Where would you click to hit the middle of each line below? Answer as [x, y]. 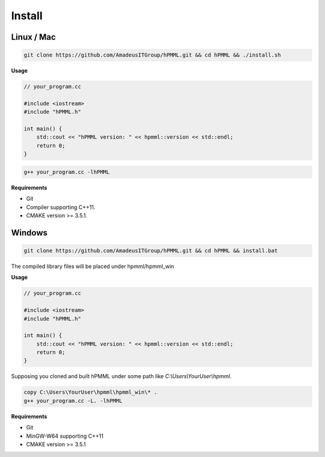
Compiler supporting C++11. [61, 207]
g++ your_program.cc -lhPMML [67, 172]
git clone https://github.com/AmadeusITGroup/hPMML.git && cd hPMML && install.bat [151, 250]
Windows [29, 233]
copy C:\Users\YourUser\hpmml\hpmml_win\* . [91, 392]
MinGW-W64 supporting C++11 [65, 436]
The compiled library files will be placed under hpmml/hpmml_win [93, 266]
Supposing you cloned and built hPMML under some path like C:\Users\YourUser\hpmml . [121, 376]
